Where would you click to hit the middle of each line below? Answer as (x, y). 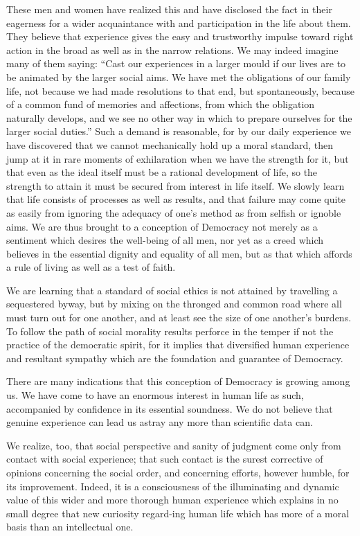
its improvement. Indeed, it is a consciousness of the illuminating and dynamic (173, 486)
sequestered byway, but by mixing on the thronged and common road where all (174, 304)
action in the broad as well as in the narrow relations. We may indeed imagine (172, 50)
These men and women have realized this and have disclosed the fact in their (169, 9)
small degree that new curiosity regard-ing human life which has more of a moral (178, 513)
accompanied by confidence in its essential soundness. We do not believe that (170, 408)
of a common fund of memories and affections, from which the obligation (161, 104)
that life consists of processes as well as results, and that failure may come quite (176, 199)
